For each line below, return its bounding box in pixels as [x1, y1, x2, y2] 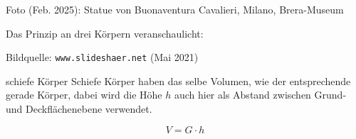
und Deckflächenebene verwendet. [6, 101, 152, 116]
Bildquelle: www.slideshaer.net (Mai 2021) [6, 50, 199, 65]
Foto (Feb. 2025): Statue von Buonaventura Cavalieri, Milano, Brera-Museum [6, 2, 344, 16]
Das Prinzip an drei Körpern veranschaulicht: [6, 26, 204, 40]
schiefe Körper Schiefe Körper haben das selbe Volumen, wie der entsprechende [6, 73, 351, 88]
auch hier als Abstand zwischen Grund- [174, 87, 347, 102]
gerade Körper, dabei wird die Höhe [6, 87, 162, 102]
